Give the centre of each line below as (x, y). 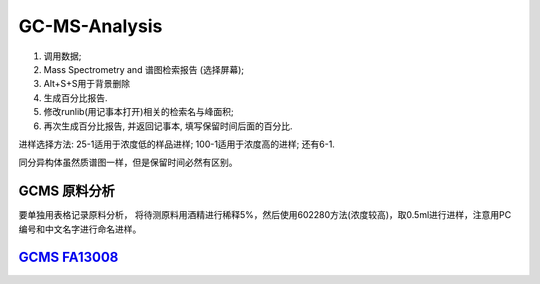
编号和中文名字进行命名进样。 (80, 229)
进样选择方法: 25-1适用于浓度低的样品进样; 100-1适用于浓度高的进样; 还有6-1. (176, 144)
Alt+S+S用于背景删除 (87, 84)
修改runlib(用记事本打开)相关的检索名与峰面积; (138, 112)
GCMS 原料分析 (66, 191)
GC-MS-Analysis (90, 26)
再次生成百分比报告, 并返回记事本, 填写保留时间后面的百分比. (168, 126)
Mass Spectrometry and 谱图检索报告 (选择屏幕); (144, 69)
